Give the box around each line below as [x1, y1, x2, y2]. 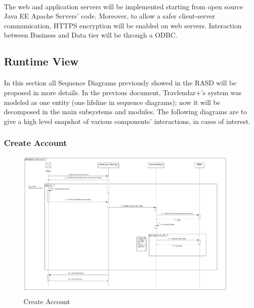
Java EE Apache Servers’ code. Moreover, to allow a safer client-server [4, 11, 215, 21]
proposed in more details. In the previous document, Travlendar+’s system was [4, 87, 242, 97]
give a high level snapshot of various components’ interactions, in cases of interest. [4, 116, 251, 126]
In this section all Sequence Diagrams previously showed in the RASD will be [4, 78, 236, 88]
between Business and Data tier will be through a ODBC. [4, 30, 178, 40]
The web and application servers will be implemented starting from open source [4, 1, 243, 11]
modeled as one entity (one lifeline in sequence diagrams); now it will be [4, 97, 221, 107]
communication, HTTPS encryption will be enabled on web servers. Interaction [4, 20, 242, 30]
